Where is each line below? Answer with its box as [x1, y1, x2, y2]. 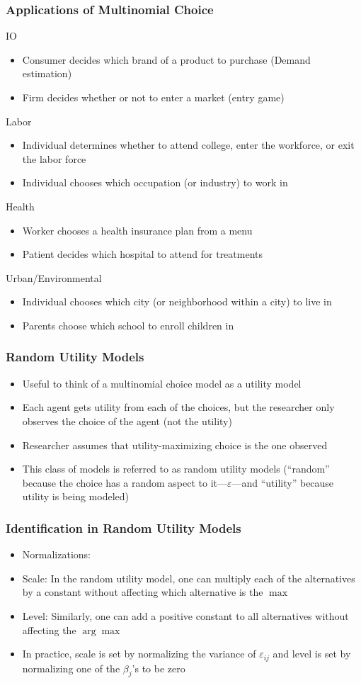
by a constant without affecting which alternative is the [22, 585, 263, 599]
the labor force [22, 151, 86, 166]
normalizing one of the [22, 660, 120, 675]
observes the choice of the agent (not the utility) [22, 413, 232, 428]
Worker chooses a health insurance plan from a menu [22, 222, 253, 237]
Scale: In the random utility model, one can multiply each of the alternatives [22, 570, 355, 585]
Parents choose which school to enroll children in [22, 317, 234, 332]
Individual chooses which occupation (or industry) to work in [22, 175, 288, 190]
